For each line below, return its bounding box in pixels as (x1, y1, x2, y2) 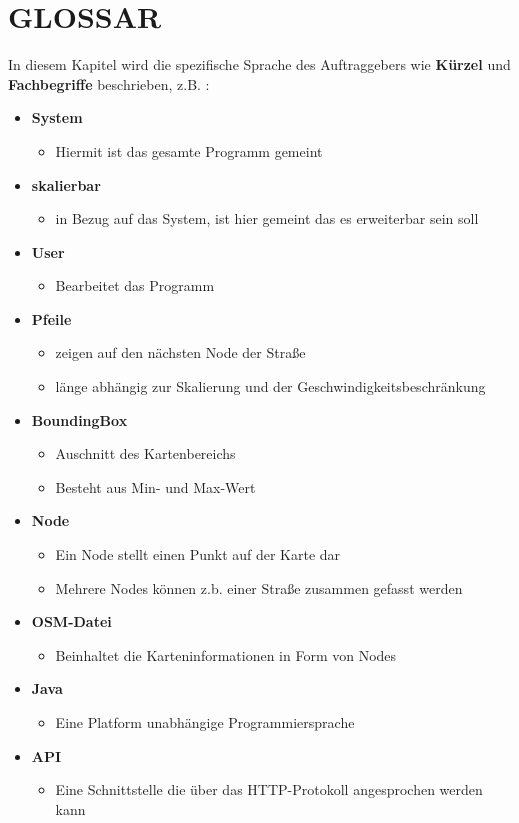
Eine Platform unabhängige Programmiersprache (55, 712, 355, 732)
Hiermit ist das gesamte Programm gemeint (55, 140, 323, 161)
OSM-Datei (31, 611, 112, 632)
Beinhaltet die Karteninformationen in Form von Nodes (55, 644, 397, 665)
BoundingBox (31, 409, 128, 430)
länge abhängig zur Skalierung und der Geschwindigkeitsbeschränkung (55, 376, 486, 397)
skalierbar (31, 174, 101, 195)
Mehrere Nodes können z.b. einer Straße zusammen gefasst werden (55, 577, 463, 598)
